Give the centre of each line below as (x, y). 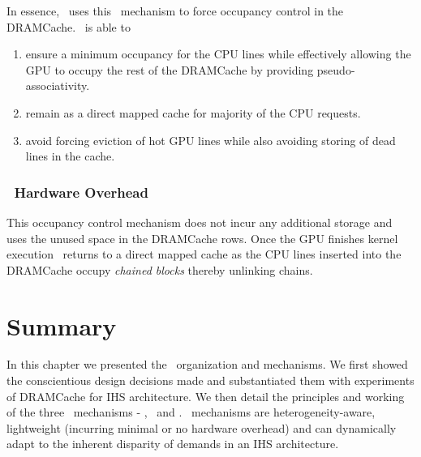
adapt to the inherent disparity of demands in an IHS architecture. (173, 444)
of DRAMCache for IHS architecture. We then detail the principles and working (206, 396)
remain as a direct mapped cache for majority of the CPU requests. (193, 112)
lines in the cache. (70, 156)
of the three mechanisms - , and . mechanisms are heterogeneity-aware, (191, 412)
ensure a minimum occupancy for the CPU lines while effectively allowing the (218, 54)
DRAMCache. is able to (69, 26)
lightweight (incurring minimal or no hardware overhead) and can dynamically (202, 427)
